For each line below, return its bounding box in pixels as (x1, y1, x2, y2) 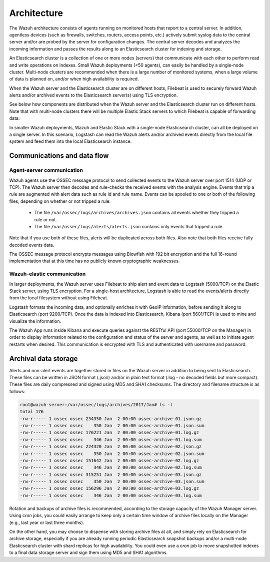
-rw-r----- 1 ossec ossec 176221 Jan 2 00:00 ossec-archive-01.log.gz (19, 430, 199, 436)
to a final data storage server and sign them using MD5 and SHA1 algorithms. (9, 550, 168, 556)
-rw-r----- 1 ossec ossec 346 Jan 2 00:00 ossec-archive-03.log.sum (19, 493, 202, 498)
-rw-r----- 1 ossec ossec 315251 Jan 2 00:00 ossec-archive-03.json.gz (19, 472, 202, 477)
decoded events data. (9, 242, 54, 248)
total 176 (19, 409, 44, 415)
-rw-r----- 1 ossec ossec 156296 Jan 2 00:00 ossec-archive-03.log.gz (19, 486, 199, 492)
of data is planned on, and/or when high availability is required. (9, 76, 139, 82)
